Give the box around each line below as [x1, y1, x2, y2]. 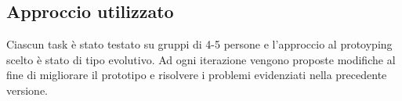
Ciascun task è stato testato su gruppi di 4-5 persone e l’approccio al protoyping [6, 36, 393, 52]
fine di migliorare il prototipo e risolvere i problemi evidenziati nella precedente [6, 67, 387, 83]
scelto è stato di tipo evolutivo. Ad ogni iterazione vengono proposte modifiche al [6, 51, 396, 67]
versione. [6, 81, 49, 98]
